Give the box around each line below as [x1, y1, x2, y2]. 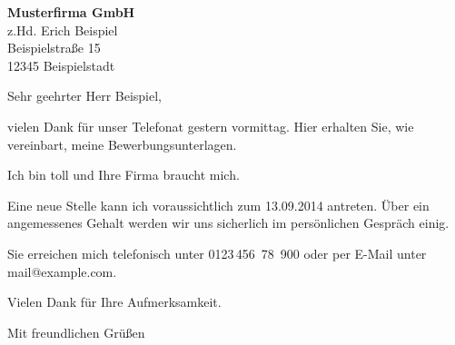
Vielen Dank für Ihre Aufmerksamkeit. [7, 292, 222, 311]
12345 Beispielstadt [7, 55, 115, 74]
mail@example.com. [7, 261, 117, 281]
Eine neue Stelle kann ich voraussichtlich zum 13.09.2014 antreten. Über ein [7, 195, 430, 214]
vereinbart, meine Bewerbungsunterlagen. [7, 134, 237, 153]
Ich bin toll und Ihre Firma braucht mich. [7, 165, 240, 184]
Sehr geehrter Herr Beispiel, [7, 86, 163, 105]
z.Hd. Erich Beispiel [7, 20, 118, 39]
